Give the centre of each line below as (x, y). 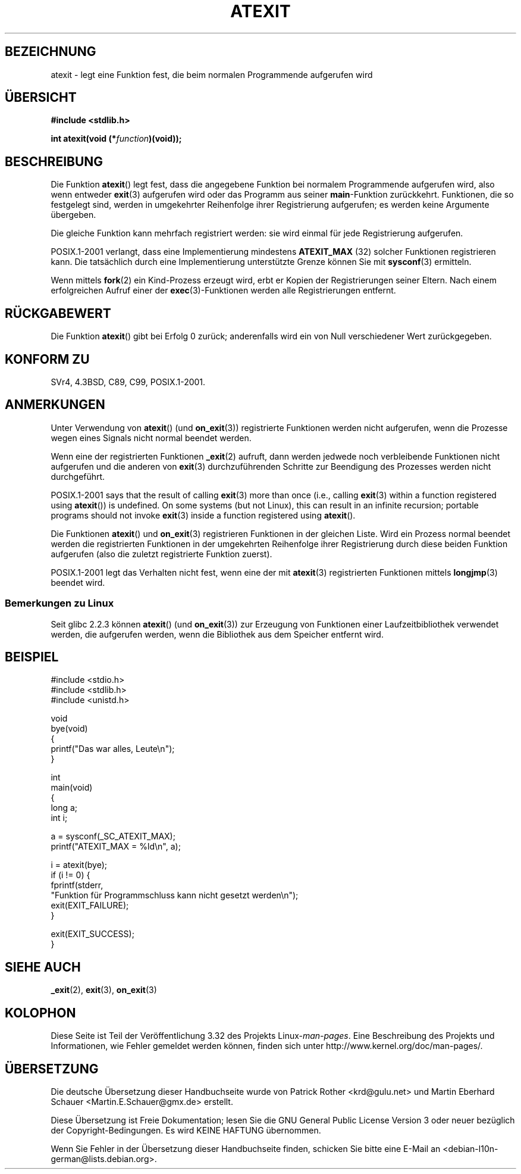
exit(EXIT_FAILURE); (90, 906)
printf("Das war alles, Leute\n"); (113, 749)
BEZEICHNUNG (51, 52)
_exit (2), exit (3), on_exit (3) (104, 990)
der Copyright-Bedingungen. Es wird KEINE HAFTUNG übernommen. (186, 1130)
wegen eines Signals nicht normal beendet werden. (151, 438)
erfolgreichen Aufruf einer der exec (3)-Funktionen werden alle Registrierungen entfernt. (223, 291)
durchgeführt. (78, 476)
